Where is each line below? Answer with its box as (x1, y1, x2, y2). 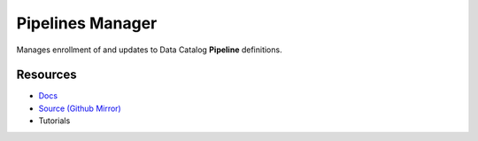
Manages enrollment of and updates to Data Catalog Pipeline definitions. (16, 44, 282, 55)
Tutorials (38, 115, 71, 126)
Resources (16, 67, 77, 82)
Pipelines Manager (16, 13, 158, 33)
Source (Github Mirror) (38, 103, 121, 114)
